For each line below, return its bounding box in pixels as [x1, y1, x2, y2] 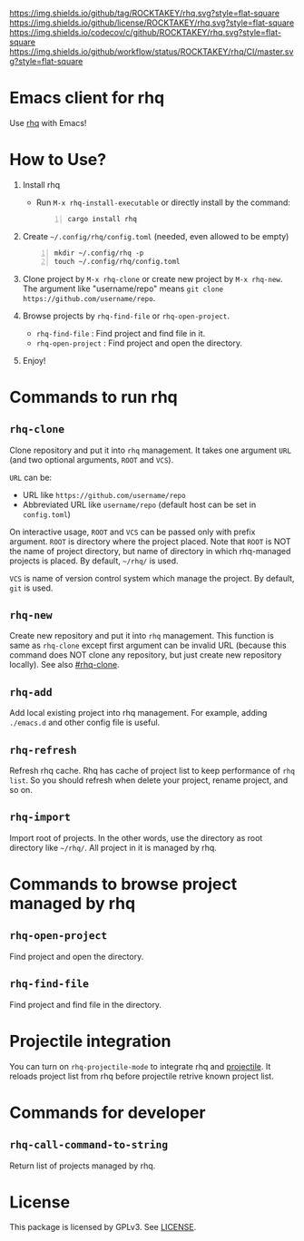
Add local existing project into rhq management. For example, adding [9, 708, 268, 718]
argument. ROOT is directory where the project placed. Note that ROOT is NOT [9, 535, 292, 547]
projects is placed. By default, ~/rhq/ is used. [9, 555, 179, 566]
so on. [9, 784, 34, 795]
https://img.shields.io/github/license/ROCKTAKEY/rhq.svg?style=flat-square [9, 17, 295, 28]
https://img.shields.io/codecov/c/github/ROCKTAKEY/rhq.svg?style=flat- [9, 27, 281, 37]
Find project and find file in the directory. [9, 999, 162, 1010]
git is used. [9, 582, 54, 593]
